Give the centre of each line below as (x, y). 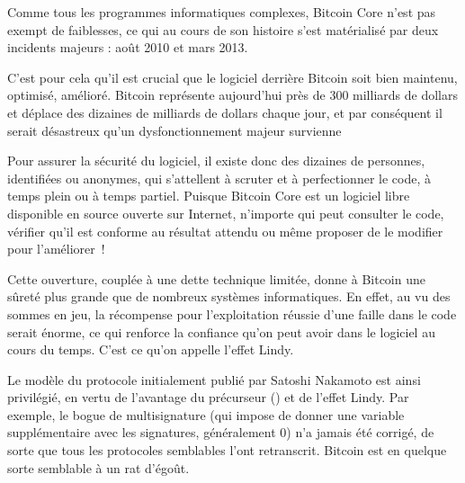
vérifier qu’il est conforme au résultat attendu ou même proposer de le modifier (225, 231)
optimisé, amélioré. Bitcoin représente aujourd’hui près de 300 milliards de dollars (232, 95)
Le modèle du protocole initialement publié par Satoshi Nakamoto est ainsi (214, 379)
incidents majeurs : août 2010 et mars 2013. (128, 47)
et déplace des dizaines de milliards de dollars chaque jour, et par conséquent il (225, 112)
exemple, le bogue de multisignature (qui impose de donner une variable (206, 414)
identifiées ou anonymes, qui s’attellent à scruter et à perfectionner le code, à (219, 178)
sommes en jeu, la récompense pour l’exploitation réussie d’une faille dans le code (232, 313)
